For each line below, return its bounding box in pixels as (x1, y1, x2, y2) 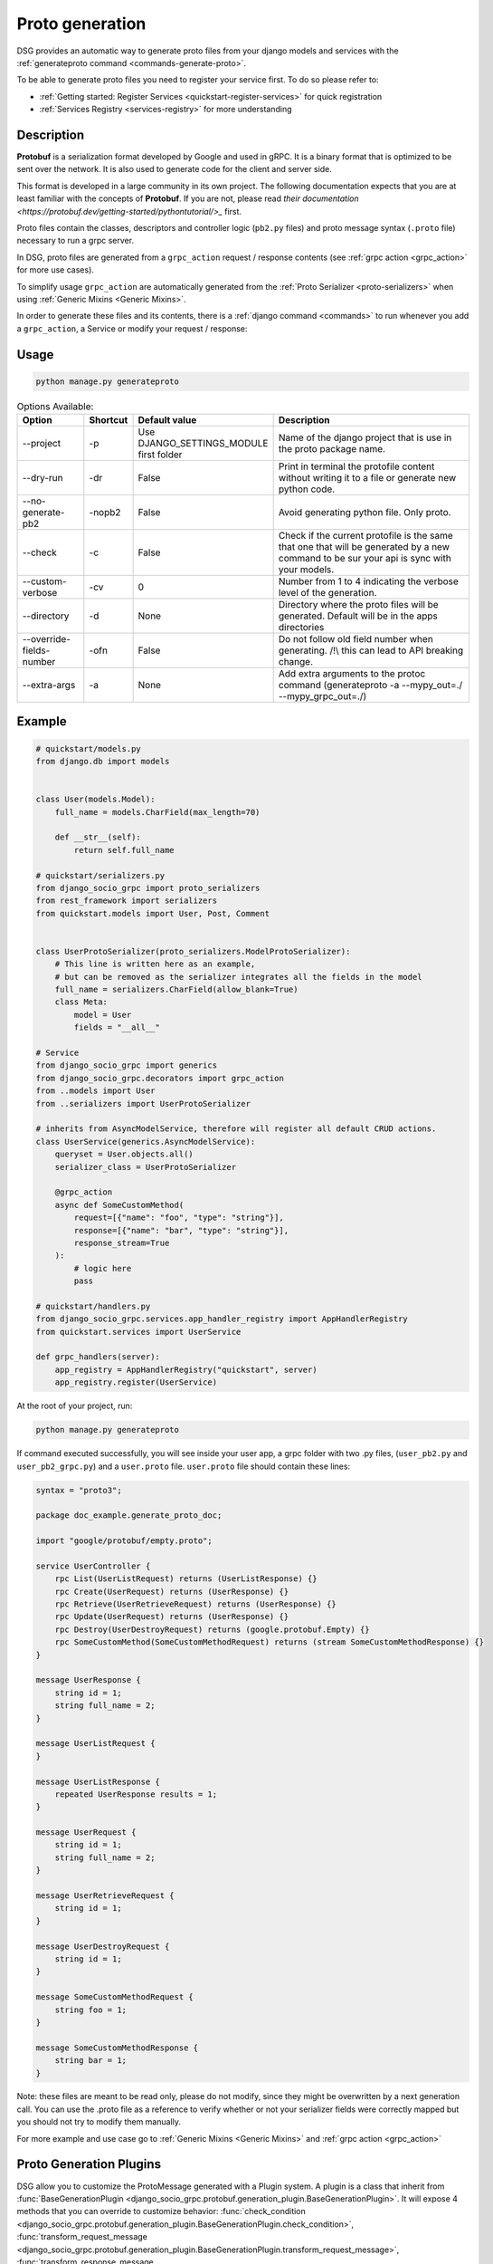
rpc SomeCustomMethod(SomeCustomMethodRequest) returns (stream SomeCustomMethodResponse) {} (54, 1637, 484, 1647)
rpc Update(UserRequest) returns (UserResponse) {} (54, 1612, 289, 1622)
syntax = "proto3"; (35, 1485, 122, 1495)
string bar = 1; (54, 2056, 127, 2066)
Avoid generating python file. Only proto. (278, 506, 451, 519)
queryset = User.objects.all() (54, 1149, 194, 1159)
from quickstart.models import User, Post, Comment (35, 908, 270, 918)
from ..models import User (35, 1086, 156, 1096)
